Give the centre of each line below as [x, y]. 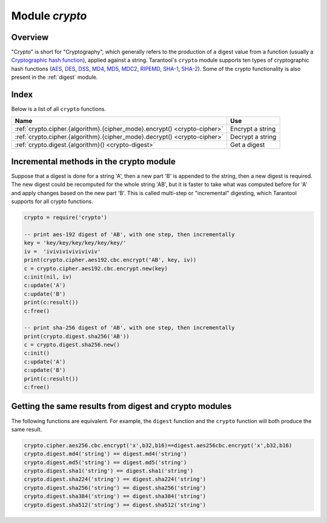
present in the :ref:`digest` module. [54, 77]
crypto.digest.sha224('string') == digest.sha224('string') [115, 479]
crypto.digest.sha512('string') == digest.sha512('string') [115, 505]
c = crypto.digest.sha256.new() [72, 345]
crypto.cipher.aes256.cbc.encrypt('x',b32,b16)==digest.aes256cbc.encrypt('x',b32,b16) [158, 445]
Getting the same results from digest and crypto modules [121, 406]
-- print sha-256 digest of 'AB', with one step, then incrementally [129, 328]
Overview [30, 37]
